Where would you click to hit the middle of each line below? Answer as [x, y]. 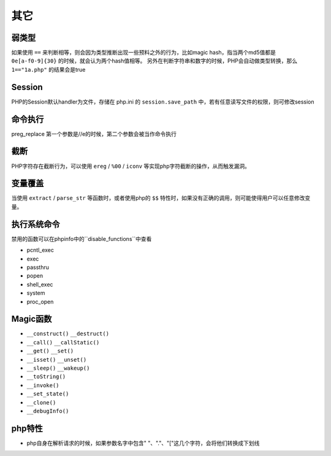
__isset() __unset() [57, 359]
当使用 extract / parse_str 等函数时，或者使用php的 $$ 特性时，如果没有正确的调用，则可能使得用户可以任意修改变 [161, 198]
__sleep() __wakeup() [58, 368]
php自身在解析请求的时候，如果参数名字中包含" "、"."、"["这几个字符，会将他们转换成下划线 [143, 443]
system [36, 293]
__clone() [41, 402]
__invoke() [43, 385]
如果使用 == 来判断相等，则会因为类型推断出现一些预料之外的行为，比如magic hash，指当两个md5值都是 [143, 53]
